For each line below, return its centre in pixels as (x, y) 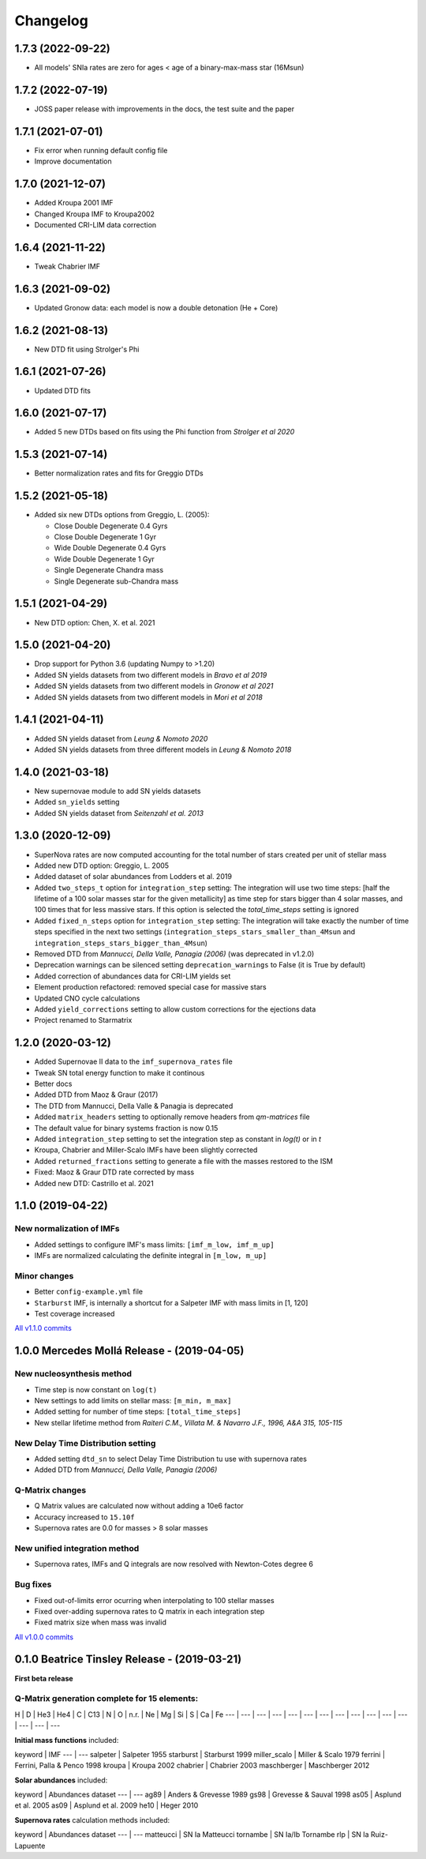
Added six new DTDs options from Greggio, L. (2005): (122, 515)
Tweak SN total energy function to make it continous (120, 1072)
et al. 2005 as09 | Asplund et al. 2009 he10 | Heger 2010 (106, 1805)
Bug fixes (33, 1585)
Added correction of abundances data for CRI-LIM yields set (133, 976)
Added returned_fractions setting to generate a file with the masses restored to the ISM (183, 1161)
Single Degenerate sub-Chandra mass (116, 581)
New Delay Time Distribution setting (85, 1443)
